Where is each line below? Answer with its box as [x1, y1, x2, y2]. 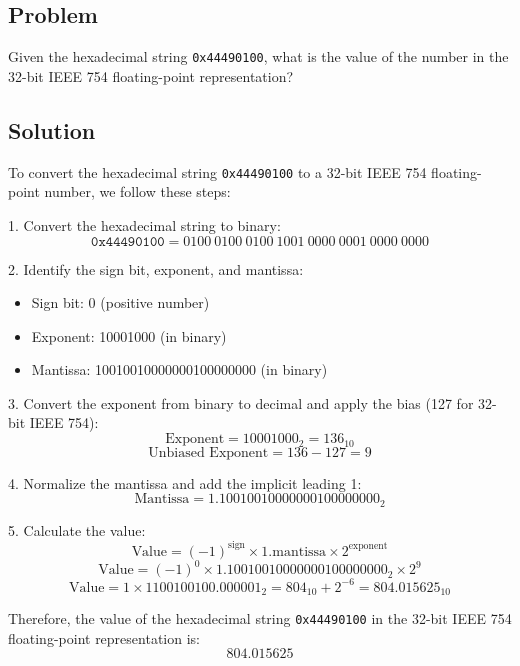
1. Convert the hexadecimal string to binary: [8, 214, 281, 235]
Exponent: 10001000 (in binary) [31, 325, 227, 346]
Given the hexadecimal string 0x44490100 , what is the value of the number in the [8, 46, 509, 67]
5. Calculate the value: [8, 519, 146, 540]
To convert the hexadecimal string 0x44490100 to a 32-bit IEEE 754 [8, 161, 427, 182]
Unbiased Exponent [148, 445, 269, 460]
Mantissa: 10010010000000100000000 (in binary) [31, 359, 328, 380]
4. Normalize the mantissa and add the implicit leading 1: [8, 472, 362, 493]
